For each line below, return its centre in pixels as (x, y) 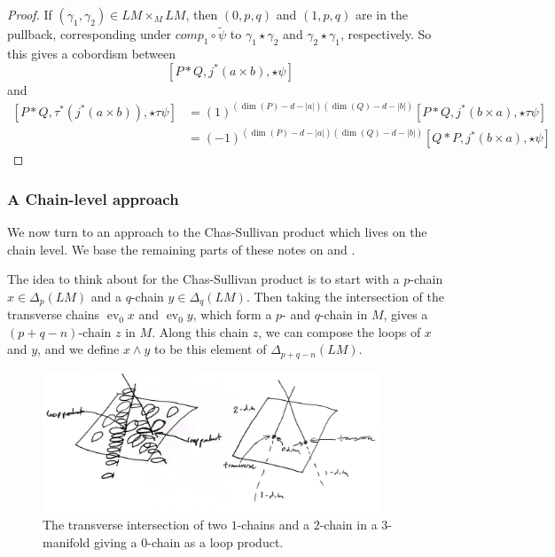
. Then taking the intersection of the (345, 296)
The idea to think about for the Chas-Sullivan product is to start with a (203, 279)
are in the (382, 14)
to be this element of (211, 349)
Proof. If (30, 14)
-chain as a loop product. (215, 541)
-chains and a (274, 525)
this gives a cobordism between (92, 54)
